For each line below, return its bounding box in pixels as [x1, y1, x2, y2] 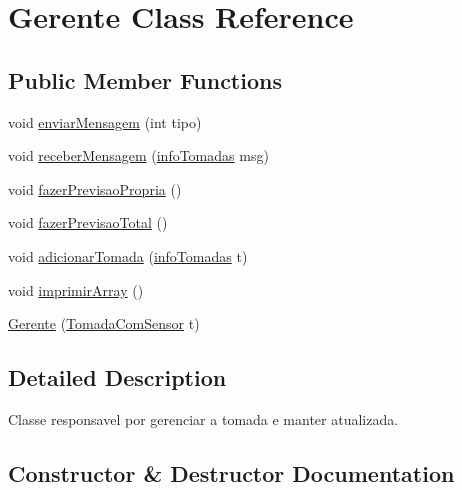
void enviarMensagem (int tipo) [8, 111, 202, 132]
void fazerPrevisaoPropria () [8, 178, 182, 199]
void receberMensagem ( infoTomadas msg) [8, 145, 269, 166]
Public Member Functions [8, 64, 282, 95]
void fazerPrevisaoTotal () [8, 212, 168, 233]
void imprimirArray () [8, 279, 144, 300]
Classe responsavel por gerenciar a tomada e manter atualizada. [8, 408, 399, 429]
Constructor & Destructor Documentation [8, 457, 455, 488]
